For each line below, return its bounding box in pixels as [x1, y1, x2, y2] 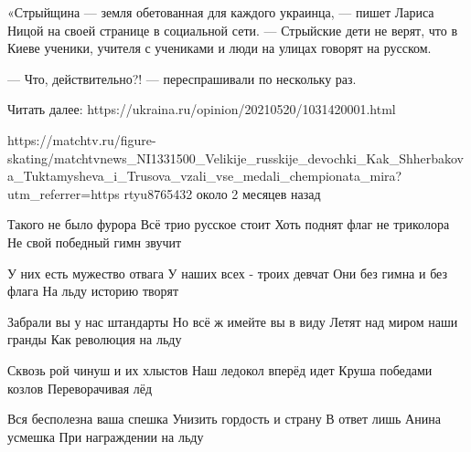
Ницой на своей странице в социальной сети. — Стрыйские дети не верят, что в [7, 20, 458, 39]
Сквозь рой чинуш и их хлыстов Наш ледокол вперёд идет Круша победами [7, 360, 433, 379]
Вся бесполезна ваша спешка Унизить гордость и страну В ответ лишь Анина [7, 409, 441, 428]
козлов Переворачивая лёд [7, 378, 153, 397]
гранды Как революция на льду [7, 330, 182, 349]
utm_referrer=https [7, 184, 120, 203]
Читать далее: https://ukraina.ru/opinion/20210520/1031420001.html [7, 100, 396, 119]
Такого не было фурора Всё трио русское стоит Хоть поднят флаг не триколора [7, 215, 450, 234]
